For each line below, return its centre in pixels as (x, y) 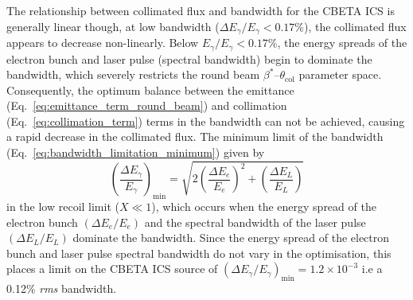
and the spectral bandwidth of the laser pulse (255, 222)
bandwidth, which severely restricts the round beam (133, 74)
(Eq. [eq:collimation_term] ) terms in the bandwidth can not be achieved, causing (206, 121)
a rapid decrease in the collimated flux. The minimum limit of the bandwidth (195, 136)
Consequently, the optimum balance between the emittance (150, 90)
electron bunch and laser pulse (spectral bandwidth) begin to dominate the (189, 58)
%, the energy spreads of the (337, 43)
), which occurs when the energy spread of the (264, 206)
